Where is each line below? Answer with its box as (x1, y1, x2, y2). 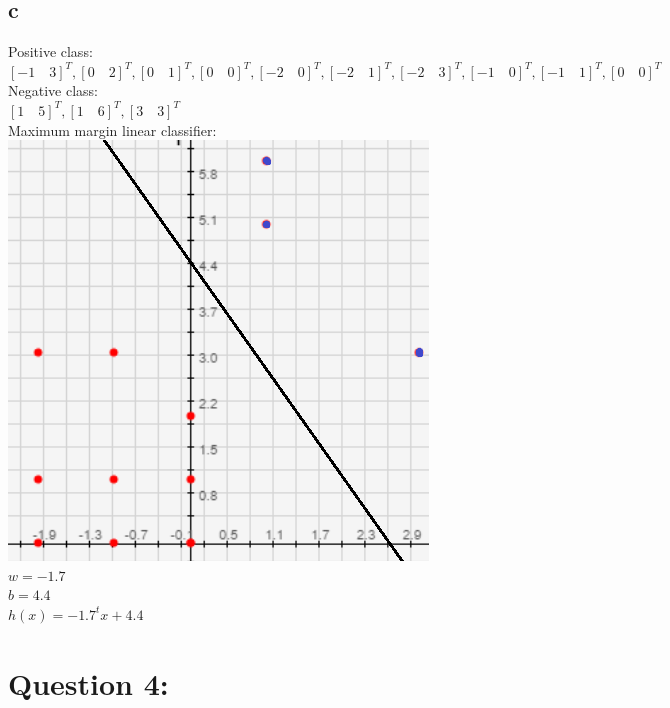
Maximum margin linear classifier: (8, 119, 217, 140)
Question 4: (8, 662, 169, 703)
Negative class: (8, 80, 98, 101)
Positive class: (8, 41, 93, 62)
